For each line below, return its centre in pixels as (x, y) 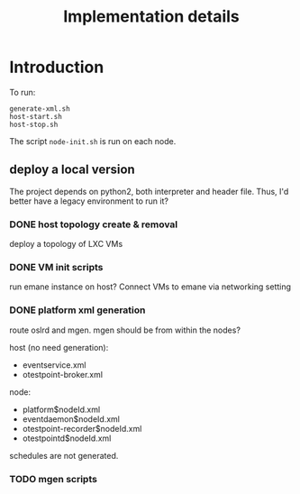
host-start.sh (36, 116)
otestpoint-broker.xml (63, 374)
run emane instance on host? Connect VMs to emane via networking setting (150, 287)
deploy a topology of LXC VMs (66, 244)
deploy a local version (72, 170)
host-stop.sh (34, 124)
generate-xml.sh (40, 109)
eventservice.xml (54, 365)
